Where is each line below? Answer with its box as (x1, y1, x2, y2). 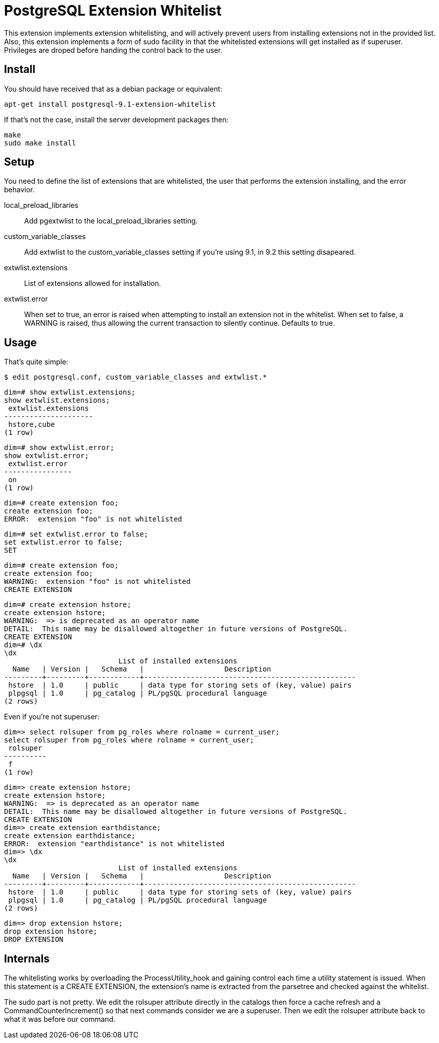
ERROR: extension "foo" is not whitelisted (4, 515, 183, 524)
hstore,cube (8, 420, 55, 429)
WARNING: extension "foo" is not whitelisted (4, 577, 191, 586)
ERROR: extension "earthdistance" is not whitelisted (4, 840, 225, 848)
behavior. (4, 185, 35, 194)
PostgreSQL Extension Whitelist (4, 2, 222, 19)
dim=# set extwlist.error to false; (4, 530, 148, 539)
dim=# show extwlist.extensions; (4, 388, 136, 397)
